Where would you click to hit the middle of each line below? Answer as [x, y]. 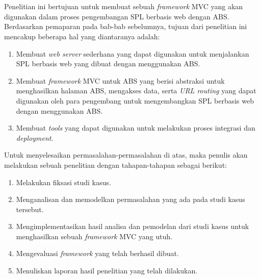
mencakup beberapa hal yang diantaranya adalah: [82, 36]
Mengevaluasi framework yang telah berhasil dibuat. [97, 253]
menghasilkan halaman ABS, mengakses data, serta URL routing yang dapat [136, 91]
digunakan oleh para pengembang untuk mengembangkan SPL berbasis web [135, 100]
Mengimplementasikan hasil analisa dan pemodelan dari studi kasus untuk [133, 226]
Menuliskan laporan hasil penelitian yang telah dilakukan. [107, 271]
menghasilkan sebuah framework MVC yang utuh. [94, 236]
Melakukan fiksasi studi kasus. [63, 182]
